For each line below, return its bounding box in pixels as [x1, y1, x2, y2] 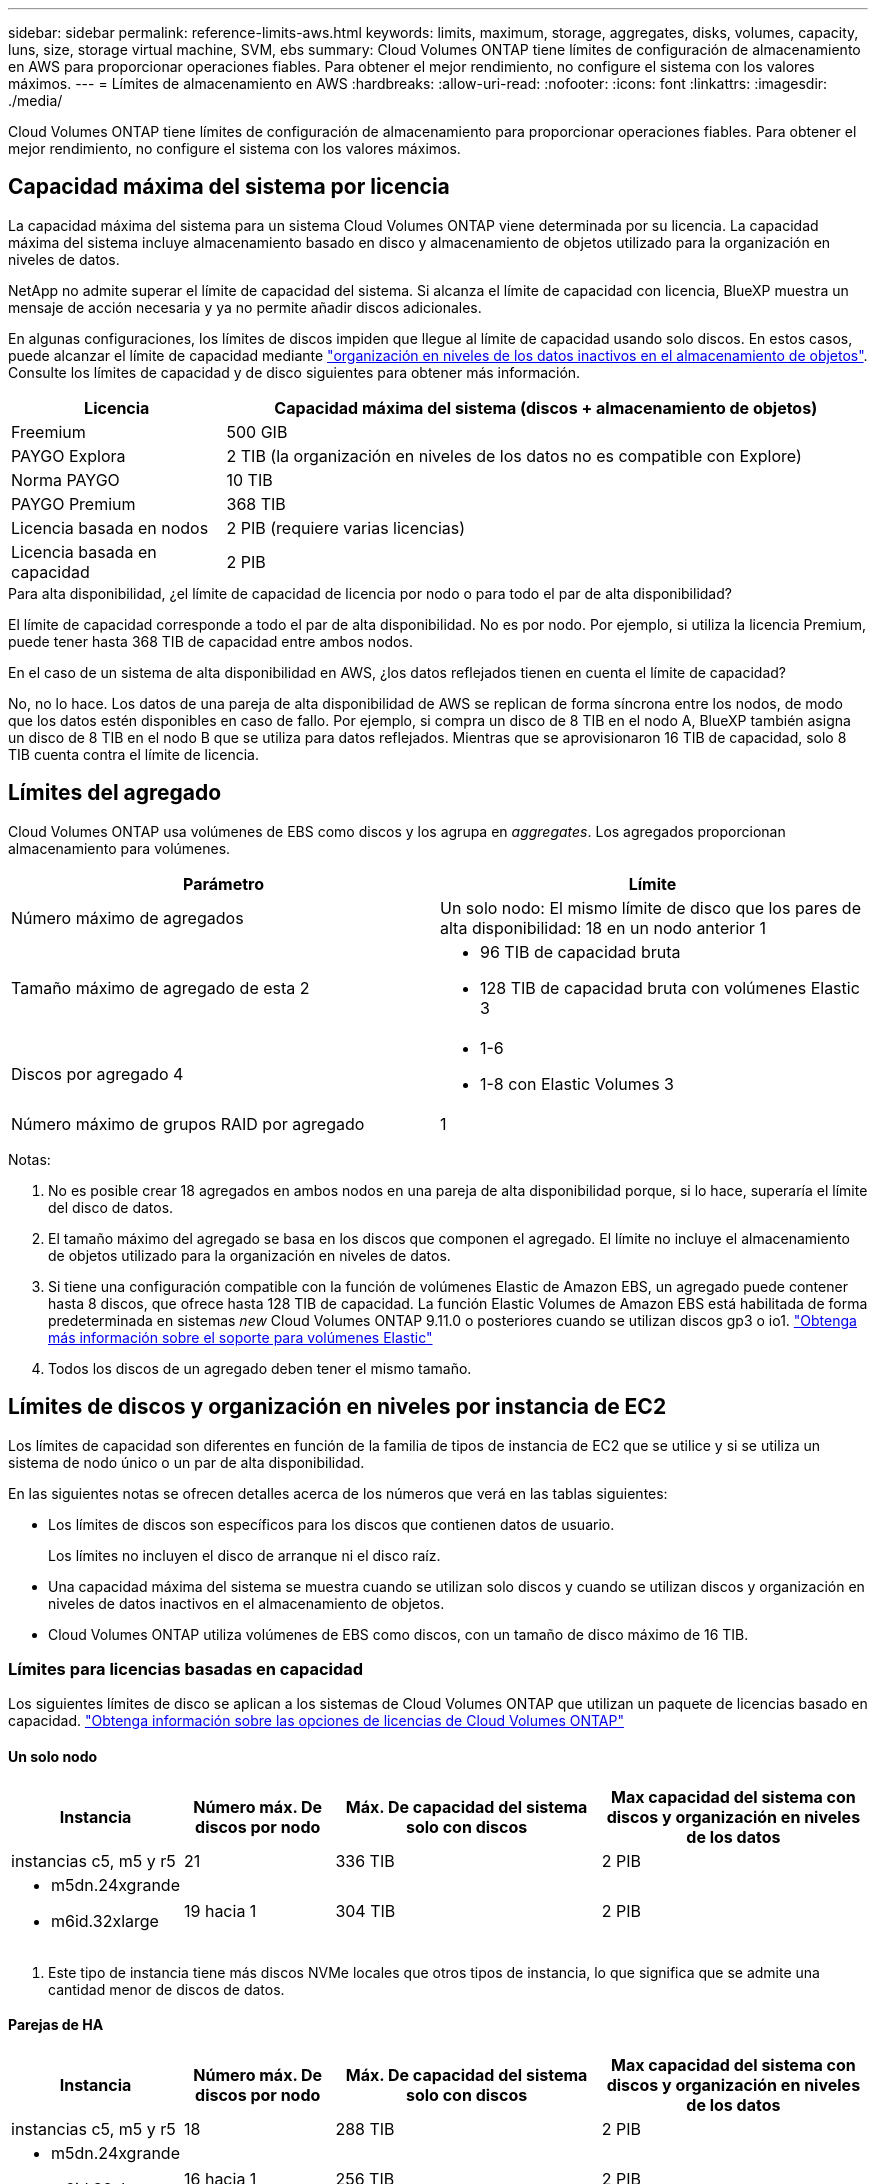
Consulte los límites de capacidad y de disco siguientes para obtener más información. [8, 363, 581, 381]
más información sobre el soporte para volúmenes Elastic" [48, 1328, 433, 1346]
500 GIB [226, 421, 288, 442]
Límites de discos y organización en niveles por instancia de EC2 [8, 1394, 667, 1420]
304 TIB [335, 1900, 396, 1921]
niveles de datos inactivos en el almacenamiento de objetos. [48, 1594, 445, 1612]
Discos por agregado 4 [11, 1063, 184, 1084]
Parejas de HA [8, 2016, 104, 2034]
